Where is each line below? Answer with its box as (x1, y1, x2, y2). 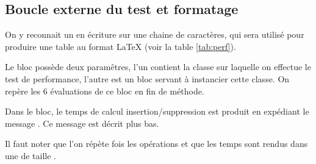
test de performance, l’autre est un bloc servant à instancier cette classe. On (5, 72, 290, 85)
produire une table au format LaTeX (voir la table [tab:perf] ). (5, 40, 236, 52)
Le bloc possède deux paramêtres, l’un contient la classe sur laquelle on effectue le (5, 60, 311, 73)
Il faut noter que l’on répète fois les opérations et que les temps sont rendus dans (5, 137, 308, 150)
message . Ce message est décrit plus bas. (5, 116, 159, 129)
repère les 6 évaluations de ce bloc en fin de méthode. (5, 84, 204, 97)
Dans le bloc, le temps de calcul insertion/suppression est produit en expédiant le (5, 105, 309, 118)
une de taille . (5, 149, 56, 162)
